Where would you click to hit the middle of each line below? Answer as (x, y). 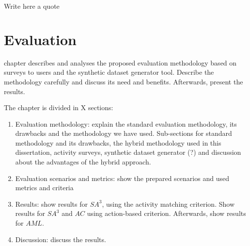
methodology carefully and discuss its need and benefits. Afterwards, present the (124, 81)
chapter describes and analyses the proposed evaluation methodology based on (120, 62)
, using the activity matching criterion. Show (168, 204)
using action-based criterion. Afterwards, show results (166, 213)
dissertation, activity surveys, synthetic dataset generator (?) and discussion (128, 152)
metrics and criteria (44, 188)
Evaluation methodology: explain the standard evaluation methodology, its (126, 123)
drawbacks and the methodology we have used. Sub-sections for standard (124, 133)
